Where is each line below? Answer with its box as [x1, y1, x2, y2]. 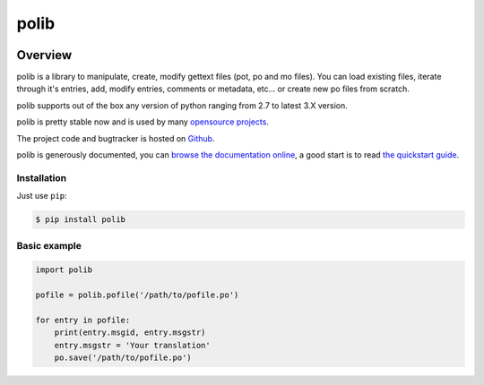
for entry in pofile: [35, 314, 131, 325]
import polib [35, 265, 93, 275]
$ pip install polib [35, 215, 125, 225]
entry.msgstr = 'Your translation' [54, 340, 211, 350]
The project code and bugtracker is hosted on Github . [16, 133, 215, 143]
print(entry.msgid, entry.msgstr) [54, 328, 206, 338]
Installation [16, 171, 67, 184]
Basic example [16, 239, 82, 252]
